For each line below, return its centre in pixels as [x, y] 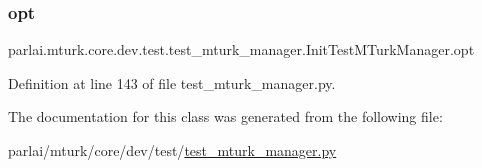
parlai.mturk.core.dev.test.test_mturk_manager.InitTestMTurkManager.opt [241, 49]
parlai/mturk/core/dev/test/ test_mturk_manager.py [172, 150]
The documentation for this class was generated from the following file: [225, 116]
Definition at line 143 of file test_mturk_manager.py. [172, 82]
